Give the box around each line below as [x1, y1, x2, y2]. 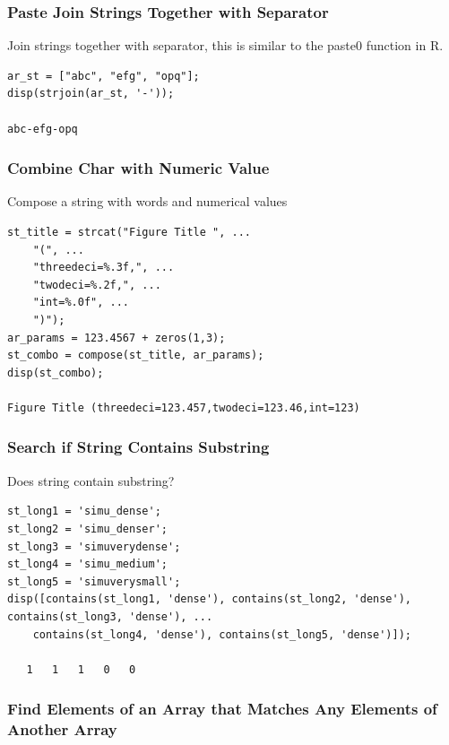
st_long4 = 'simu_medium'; [7, 558, 168, 571]
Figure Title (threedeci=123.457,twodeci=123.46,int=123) [7, 401, 360, 414]
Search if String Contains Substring [7, 436, 270, 458]
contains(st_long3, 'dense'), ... [7, 610, 213, 623]
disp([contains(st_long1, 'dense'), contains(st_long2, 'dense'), [7, 593, 412, 606]
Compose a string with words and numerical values [7, 192, 288, 211]
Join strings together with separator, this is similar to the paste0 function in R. [7, 36, 444, 55]
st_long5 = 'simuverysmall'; [7, 575, 181, 588]
